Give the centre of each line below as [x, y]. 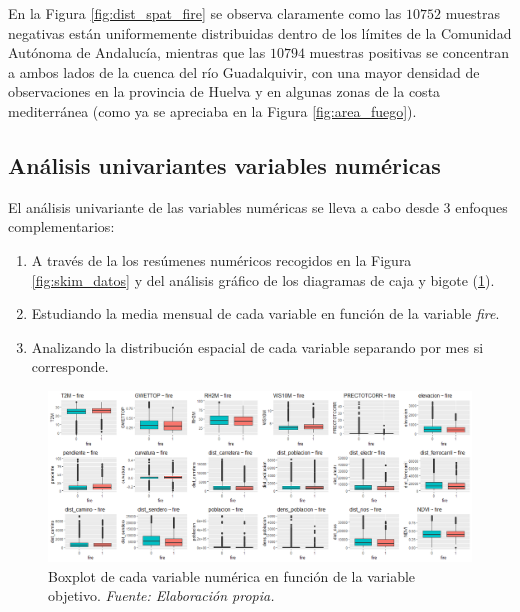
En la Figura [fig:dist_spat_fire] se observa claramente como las [205, 13]
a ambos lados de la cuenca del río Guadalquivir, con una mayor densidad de [244, 71]
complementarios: [61, 226]
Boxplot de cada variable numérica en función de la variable [232, 575]
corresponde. [70, 366]
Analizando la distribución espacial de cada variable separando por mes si [257, 346]
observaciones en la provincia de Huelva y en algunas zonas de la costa [224, 91]
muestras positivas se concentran [409, 52]
